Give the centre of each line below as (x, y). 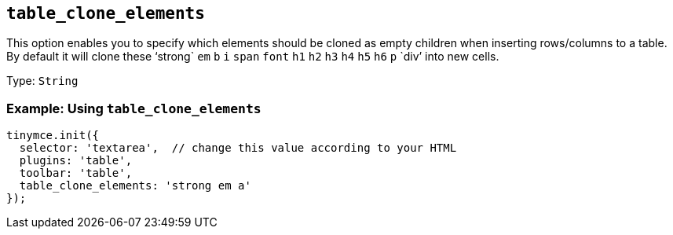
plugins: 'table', (76, 161)
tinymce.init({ (53, 136)
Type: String (42, 81)
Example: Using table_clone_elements (134, 108)
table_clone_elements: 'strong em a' (135, 186)
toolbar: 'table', (76, 173)
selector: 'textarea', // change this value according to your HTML (238, 148)
